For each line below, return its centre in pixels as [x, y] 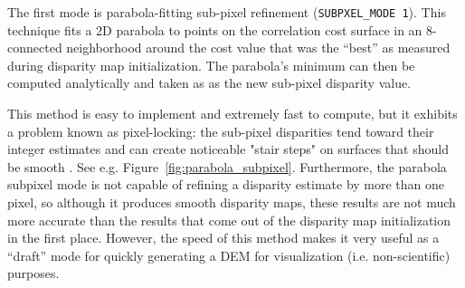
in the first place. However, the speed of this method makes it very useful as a [223, 238]
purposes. [33, 273]
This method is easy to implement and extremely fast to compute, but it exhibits [232, 114]
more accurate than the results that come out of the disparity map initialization [229, 220]
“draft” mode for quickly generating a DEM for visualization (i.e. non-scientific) [229, 255]
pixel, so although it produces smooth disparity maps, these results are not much [232, 202]
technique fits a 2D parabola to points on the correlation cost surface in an [215, 29]
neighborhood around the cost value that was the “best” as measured [258, 48]
